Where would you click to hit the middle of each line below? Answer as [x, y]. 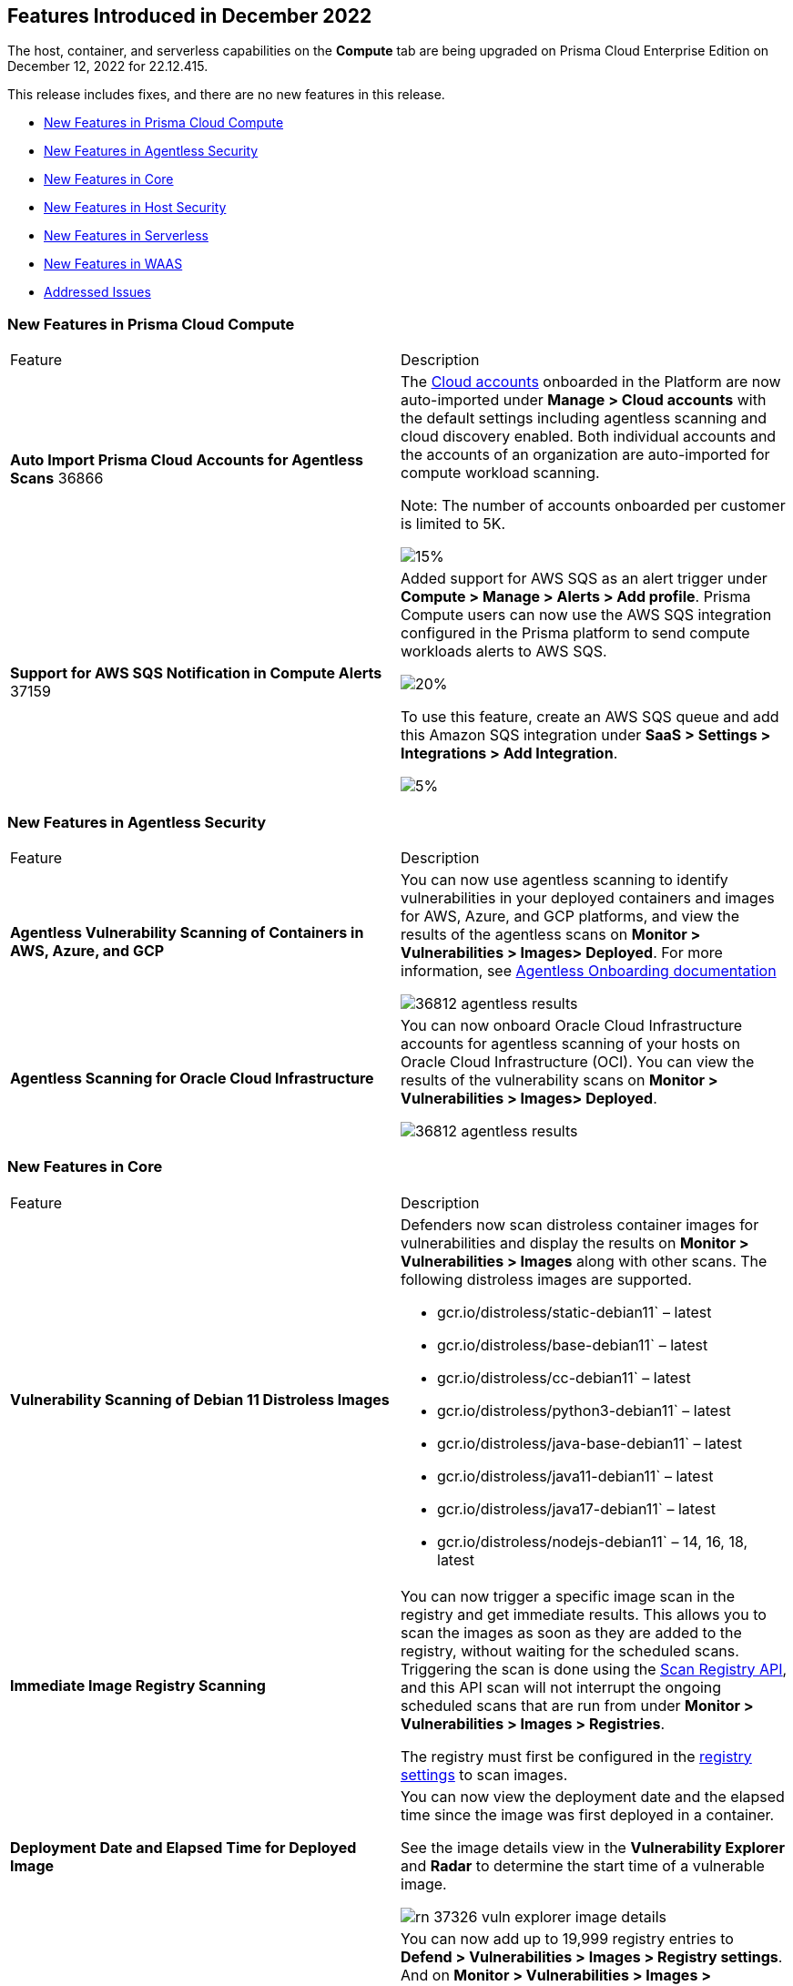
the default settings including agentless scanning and [584, 418]
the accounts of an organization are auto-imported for [585, 455]
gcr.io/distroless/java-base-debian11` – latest [590, 1443]
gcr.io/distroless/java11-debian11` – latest [575, 1476]
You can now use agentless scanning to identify [564, 879]
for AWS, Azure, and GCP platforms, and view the [570, 916]
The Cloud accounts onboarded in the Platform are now [591, 382]
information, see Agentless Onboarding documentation [589, 970]
